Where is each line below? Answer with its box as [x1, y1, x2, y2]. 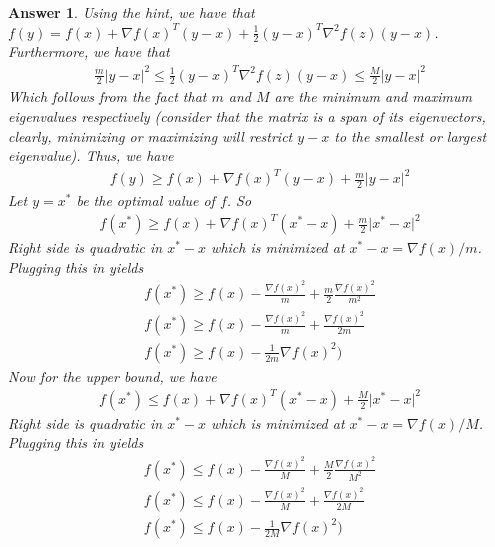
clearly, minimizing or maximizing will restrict [8, 125, 293, 146]
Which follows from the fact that [8, 86, 207, 107]
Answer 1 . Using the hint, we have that [8, 2, 255, 22]
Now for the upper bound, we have [8, 365, 217, 386]
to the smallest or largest [334, 125, 487, 146]
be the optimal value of [76, 190, 215, 211]
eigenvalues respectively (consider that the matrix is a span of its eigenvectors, [8, 105, 486, 126]
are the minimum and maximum [274, 86, 472, 107]
